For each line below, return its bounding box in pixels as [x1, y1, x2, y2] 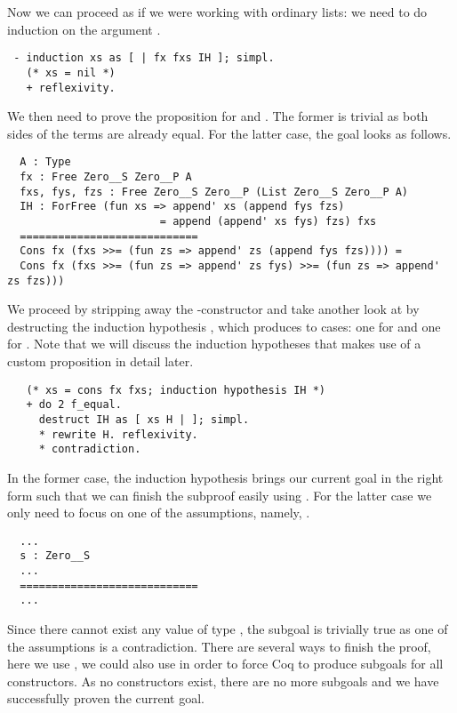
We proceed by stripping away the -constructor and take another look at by [7, 300, 420, 318]
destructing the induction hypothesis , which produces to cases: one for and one [7, 316, 441, 335]
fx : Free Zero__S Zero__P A [20, 171, 192, 183]
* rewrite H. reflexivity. [38, 428, 198, 441]
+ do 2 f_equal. [26, 398, 122, 412]
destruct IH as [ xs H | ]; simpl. [38, 413, 250, 426]
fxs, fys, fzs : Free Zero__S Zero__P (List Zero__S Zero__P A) [20, 185, 409, 198]
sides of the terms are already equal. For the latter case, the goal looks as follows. [7, 124, 452, 142]
